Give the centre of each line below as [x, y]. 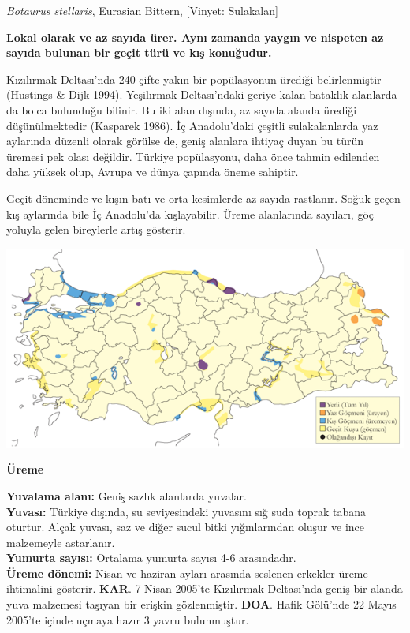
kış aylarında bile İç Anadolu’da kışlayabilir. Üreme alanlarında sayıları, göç [190, 213]
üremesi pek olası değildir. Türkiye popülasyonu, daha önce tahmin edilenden [193, 156]
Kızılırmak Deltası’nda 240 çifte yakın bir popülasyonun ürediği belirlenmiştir [194, 79]
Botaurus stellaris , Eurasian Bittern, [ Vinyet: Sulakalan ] [142, 10]
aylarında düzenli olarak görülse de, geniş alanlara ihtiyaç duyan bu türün [185, 141]
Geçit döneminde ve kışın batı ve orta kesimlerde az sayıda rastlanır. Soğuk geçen [203, 198]
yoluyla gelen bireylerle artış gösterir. [96, 229]
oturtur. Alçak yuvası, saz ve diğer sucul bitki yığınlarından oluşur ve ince [185, 527]
